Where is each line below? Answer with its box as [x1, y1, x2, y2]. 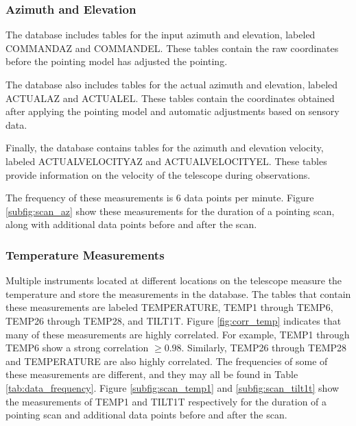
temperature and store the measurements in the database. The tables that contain [5, 286, 351, 301]
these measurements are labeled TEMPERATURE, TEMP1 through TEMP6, [5, 300, 333, 314]
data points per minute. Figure [184, 190, 314, 205]
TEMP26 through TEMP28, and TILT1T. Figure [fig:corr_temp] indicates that [5, 313, 342, 327]
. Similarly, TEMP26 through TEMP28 [181, 340, 347, 355]
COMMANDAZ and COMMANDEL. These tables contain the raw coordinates [5, 40, 339, 55]
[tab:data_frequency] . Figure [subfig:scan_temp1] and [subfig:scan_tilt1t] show [5, 380, 340, 394]
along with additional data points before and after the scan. [5, 217, 257, 231]
